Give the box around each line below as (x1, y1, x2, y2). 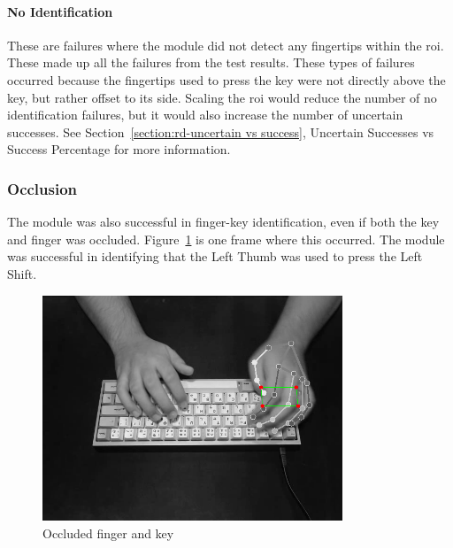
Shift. (7, 264, 37, 282)
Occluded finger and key (42, 523, 174, 542)
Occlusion (7, 177, 78, 199)
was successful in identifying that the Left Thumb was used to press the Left (7, 247, 423, 266)
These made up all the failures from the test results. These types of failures (7, 53, 415, 72)
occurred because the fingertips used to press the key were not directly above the (7, 70, 446, 89)
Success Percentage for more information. (7, 140, 231, 158)
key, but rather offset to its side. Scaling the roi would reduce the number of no (7, 88, 437, 106)
